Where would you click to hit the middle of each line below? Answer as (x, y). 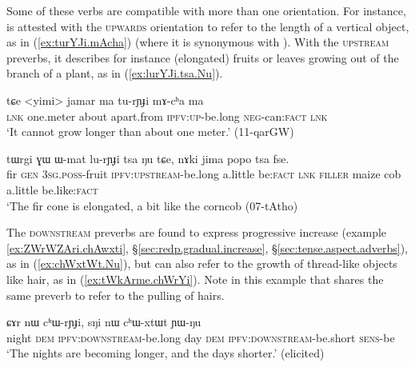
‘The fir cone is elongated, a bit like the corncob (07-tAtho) (152, 205)
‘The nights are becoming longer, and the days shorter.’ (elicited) (166, 353)
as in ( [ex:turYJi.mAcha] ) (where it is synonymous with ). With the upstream (198, 42)
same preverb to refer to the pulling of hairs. (116, 295)
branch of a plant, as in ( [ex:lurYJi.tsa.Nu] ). (115, 73)
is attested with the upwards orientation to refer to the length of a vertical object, (208, 26)
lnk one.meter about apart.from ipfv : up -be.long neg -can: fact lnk (167, 116)
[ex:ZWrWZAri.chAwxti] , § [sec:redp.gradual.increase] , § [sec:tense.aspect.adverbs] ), (207, 247)
